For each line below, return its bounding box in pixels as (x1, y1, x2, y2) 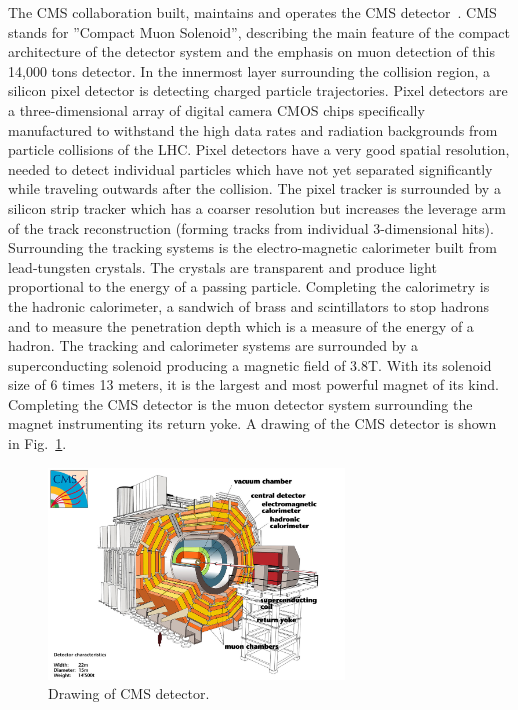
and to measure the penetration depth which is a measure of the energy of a (8, 315, 474, 336)
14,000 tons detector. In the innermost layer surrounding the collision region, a (8, 60, 491, 81)
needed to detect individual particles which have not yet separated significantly (8, 158, 493, 179)
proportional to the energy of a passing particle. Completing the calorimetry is (8, 276, 490, 297)
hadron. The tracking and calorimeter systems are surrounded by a (8, 335, 419, 356)
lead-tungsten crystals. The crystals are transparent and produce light (8, 256, 437, 277)
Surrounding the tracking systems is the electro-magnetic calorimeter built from (8, 237, 498, 258)
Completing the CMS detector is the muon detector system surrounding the (8, 393, 473, 414)
